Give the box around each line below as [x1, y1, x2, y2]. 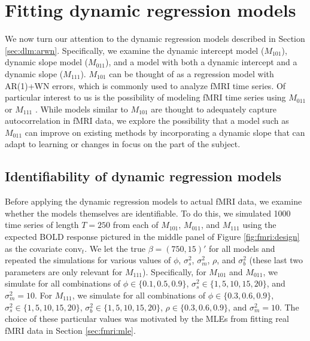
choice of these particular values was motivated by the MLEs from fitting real [5, 312, 289, 325]
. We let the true [84, 242, 146, 254]
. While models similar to [35, 102, 128, 115]
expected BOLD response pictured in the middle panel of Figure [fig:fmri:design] [5, 230, 300, 243]
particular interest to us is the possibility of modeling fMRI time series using [5, 91, 286, 103]
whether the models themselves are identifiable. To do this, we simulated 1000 [5, 206, 291, 219]
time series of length [5, 218, 79, 231]
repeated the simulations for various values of [5, 254, 171, 266]
